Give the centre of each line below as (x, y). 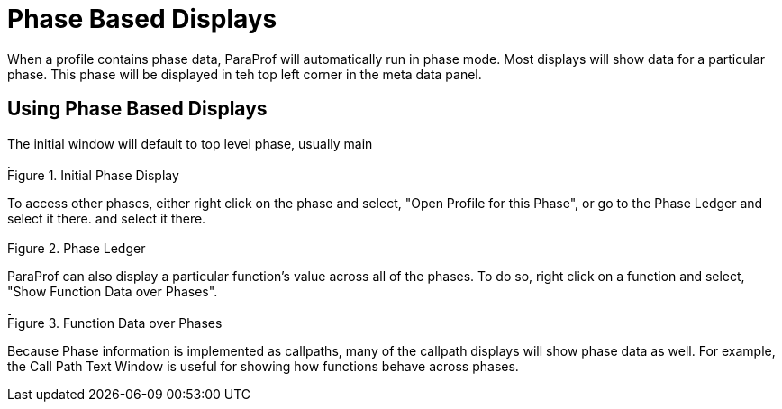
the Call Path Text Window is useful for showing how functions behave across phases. (263, 366)
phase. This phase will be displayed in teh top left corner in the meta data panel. (245, 74)
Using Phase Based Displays (137, 109)
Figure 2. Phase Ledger (77, 249)
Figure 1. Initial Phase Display (93, 176)
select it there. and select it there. (107, 219)
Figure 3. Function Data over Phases (115, 323)
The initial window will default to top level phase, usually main (190, 143)
